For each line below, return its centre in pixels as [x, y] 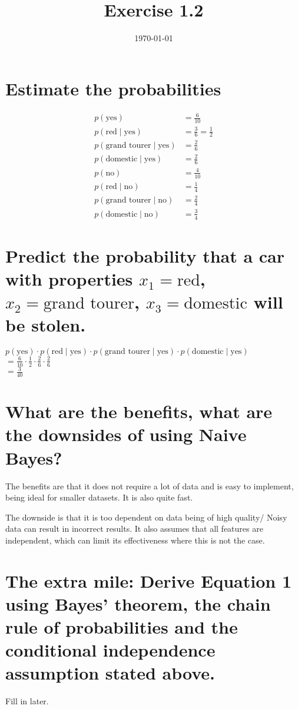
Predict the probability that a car [145, 255]
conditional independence [110, 650]
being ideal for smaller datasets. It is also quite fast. [99, 497]
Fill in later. [27, 701]
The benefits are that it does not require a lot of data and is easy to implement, [150, 486]
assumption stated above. [110, 673]
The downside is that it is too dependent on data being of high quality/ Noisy [146, 517]
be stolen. [46, 325]
